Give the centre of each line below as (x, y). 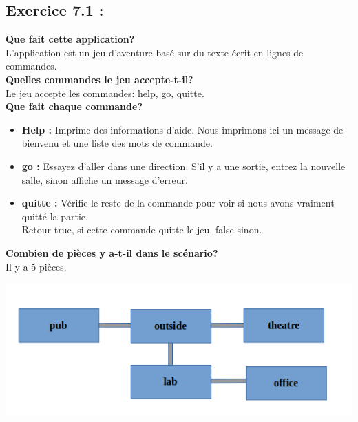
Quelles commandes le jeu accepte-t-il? (99, 79)
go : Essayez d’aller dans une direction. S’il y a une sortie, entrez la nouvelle (183, 166)
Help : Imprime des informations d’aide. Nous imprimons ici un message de (182, 129)
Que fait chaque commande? (74, 106)
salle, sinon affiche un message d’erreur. (105, 179)
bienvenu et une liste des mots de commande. (117, 143)
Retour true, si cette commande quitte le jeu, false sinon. (142, 230)
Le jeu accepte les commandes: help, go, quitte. (105, 93)
